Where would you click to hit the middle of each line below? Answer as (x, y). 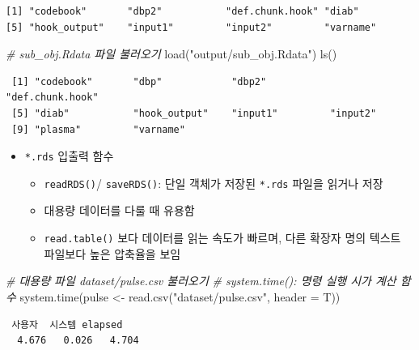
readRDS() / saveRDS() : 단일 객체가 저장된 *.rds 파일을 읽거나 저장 (214, 183)
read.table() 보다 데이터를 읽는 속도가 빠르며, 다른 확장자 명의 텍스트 (222, 238)
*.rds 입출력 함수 (69, 156)
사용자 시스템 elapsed (67, 324)
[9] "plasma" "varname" (98, 129)
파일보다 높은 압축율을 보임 (112, 253)
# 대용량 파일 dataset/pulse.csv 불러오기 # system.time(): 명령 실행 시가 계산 (201, 281)
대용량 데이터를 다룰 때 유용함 (119, 210)
